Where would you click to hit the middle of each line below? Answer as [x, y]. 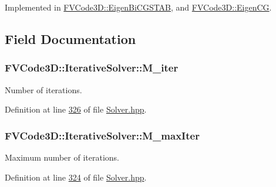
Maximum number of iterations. [62, 157]
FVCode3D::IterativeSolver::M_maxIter [102, 135]
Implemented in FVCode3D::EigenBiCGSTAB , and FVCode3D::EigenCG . [138, 7]
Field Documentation [70, 38]
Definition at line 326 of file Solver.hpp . [76, 109]
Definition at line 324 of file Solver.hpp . [76, 177]
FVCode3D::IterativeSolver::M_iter [92, 68]
